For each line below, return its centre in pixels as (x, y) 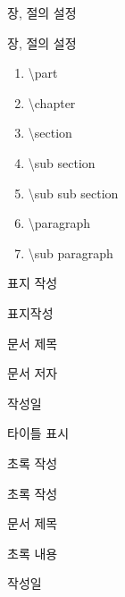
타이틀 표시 (38, 433)
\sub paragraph (71, 252)
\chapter (52, 102)
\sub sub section (73, 193)
